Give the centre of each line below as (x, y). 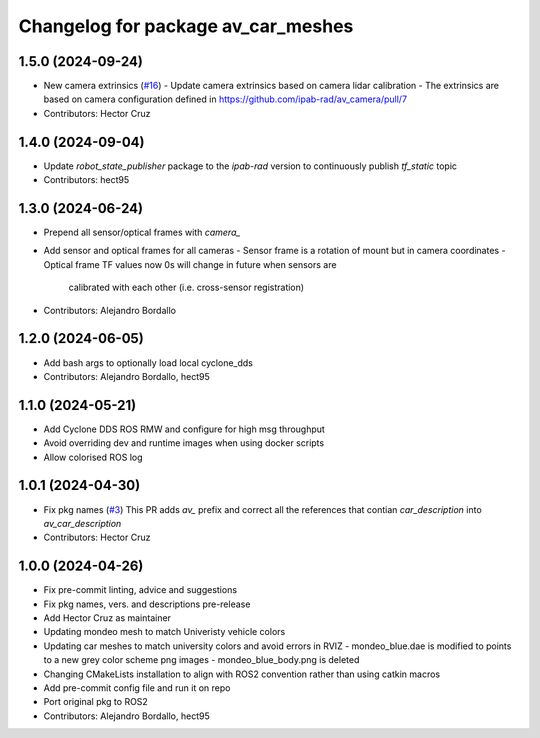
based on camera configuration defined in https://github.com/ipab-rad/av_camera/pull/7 (225, 99)
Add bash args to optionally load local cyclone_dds (148, 362)
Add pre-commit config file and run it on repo (137, 687)
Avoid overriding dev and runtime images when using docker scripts (184, 443)
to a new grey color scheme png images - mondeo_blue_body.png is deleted (201, 660)
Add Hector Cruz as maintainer (107, 617)
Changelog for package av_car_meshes (186, 26)
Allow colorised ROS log (93, 457)
